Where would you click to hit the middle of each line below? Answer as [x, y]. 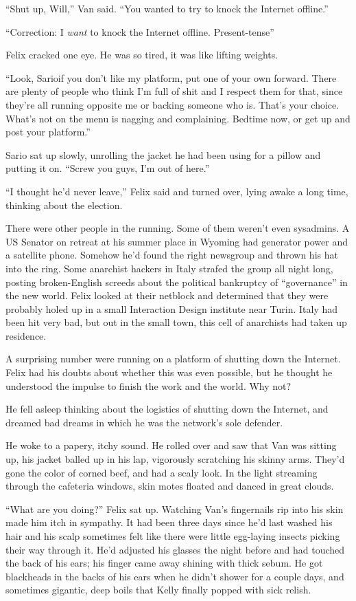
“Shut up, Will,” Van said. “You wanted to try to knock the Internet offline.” [167, 8]
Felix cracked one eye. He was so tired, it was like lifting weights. [142, 55]
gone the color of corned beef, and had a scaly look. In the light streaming [162, 472]
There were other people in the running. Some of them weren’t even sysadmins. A [178, 228]
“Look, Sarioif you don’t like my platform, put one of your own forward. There [171, 77]
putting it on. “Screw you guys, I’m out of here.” [108, 168]
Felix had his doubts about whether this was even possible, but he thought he [169, 372]
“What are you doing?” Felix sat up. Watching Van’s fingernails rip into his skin [175, 509]
